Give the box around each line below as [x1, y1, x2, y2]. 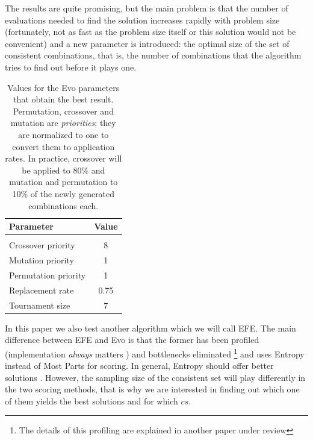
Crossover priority [9, 239, 75, 251]
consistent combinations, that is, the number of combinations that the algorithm [5, 49, 302, 61]
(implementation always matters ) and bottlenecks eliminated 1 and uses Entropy [5, 345, 305, 360]
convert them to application [12, 140, 115, 152]
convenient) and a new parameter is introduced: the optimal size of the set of [5, 37, 290, 49]
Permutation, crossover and [13, 104, 114, 117]
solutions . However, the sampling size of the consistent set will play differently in [5, 371, 306, 383]
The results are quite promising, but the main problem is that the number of [5, 2, 288, 14]
